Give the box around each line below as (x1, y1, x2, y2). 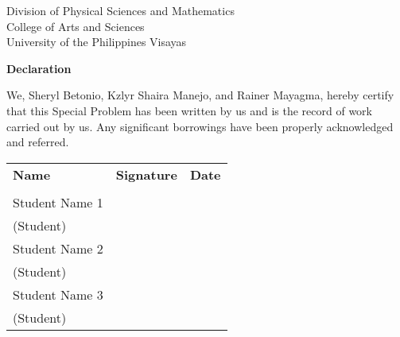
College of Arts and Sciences (6, 17, 145, 34)
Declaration (6, 60, 72, 76)
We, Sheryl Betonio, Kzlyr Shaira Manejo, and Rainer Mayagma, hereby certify (6, 87, 394, 103)
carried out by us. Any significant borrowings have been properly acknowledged (6, 118, 394, 134)
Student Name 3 (13, 285, 103, 304)
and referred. (6, 134, 69, 150)
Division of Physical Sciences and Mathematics (6, 2, 235, 18)
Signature (115, 165, 177, 184)
